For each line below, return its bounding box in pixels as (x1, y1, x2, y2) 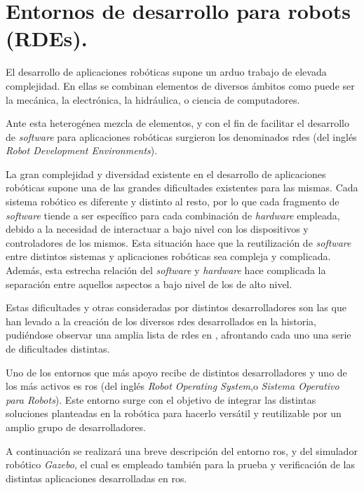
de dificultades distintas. (6, 341, 110, 355)
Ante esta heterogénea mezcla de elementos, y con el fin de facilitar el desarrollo (6, 116, 349, 130)
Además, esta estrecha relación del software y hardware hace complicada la (6, 263, 326, 278)
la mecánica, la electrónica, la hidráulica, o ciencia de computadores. (6, 92, 300, 107)
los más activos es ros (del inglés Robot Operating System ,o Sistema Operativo (6, 379, 339, 393)
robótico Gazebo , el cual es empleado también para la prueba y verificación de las (6, 457, 355, 472)
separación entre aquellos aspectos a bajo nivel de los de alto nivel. (6, 276, 292, 291)
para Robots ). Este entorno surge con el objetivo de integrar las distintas (6, 392, 316, 407)
